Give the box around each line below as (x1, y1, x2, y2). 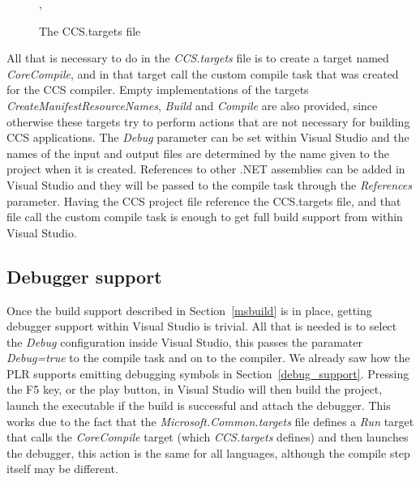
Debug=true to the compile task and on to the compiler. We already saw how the (6, 349, 410, 366)
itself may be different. (6, 460, 118, 477)
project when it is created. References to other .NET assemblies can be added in (6, 160, 405, 177)
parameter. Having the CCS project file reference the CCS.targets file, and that (6, 192, 401, 209)
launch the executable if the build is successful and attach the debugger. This (6, 397, 391, 414)
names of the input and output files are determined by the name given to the (6, 144, 389, 161)
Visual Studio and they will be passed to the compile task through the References (6, 176, 412, 193)
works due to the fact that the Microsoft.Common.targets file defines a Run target (6, 412, 414, 429)
